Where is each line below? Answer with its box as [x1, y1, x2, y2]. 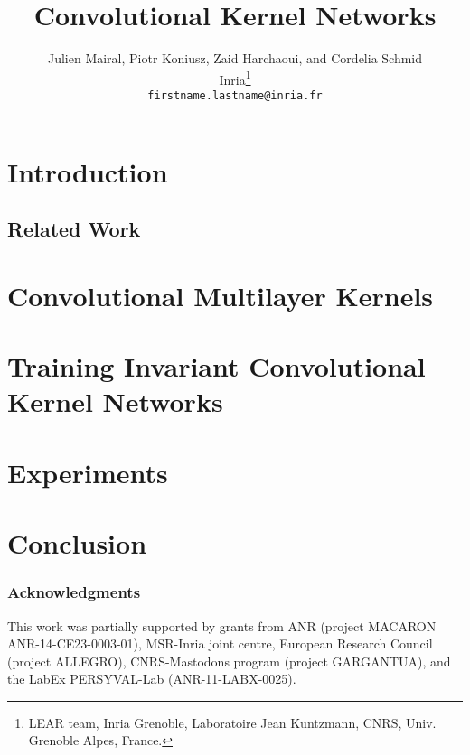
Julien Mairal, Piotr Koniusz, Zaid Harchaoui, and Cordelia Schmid [47, 49, 423, 68]
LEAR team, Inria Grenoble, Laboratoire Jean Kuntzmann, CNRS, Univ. [28, 713, 437, 732]
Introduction [7, 153, 168, 190]
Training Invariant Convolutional [7, 348, 426, 385]
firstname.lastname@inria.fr [147, 89, 323, 102]
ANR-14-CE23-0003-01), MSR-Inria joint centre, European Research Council [7, 634, 433, 653]
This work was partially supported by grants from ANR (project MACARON [7, 616, 437, 635]
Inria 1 [219, 67, 251, 89]
